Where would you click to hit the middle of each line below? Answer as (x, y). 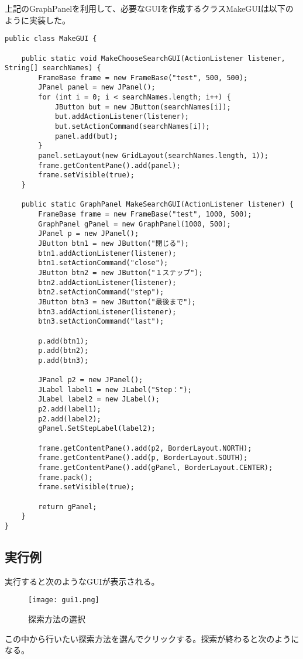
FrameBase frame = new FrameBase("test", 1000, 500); (145, 214)
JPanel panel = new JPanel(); (97, 87)
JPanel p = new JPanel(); (89, 234)
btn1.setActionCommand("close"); (103, 263)
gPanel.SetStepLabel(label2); (97, 429)
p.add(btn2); (63, 351)
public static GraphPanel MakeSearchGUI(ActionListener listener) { (157, 205)
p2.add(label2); (70, 419)
